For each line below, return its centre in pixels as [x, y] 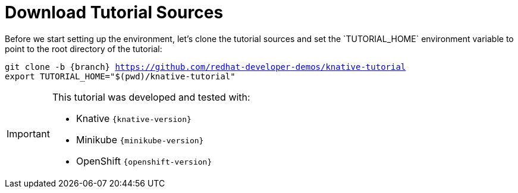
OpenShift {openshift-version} [144, 161]
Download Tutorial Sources [114, 12]
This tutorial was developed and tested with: [151, 97]
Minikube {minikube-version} [140, 139]
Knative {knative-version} [134, 118]
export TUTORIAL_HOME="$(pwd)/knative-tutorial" [120, 76]
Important [28, 134]
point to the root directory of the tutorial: [84, 49]
